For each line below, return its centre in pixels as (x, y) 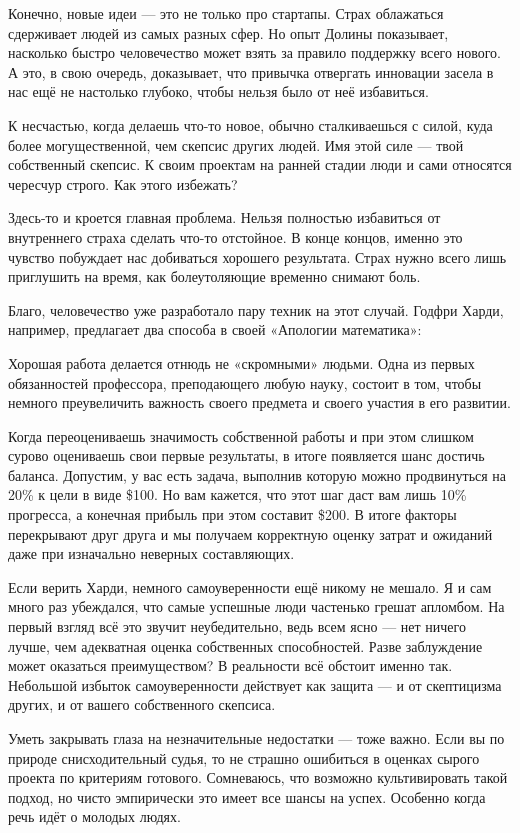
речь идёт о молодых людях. (94, 816)
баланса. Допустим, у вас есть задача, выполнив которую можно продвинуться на (257, 474)
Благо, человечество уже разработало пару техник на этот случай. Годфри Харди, (256, 309)
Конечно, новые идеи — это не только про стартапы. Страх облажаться (226, 13)
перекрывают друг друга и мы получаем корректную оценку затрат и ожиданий (250, 533)
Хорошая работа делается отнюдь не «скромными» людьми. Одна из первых (241, 362)
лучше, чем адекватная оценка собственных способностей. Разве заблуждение (245, 645)
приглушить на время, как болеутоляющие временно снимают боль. (214, 276)
